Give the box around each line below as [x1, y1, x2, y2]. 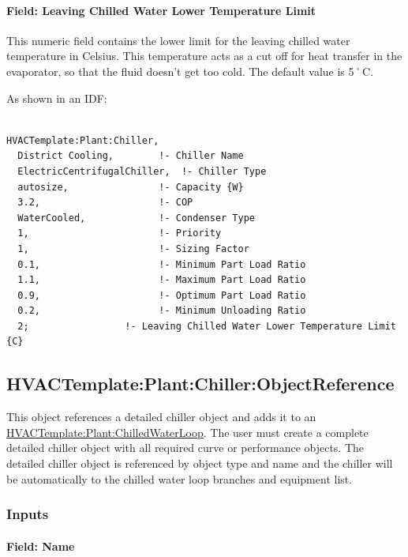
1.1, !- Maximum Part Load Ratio [17, 274, 306, 286]
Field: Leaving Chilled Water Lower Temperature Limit [6, 2, 316, 18]
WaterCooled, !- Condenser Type [17, 212, 255, 224]
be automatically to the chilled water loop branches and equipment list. [6, 470, 353, 487]
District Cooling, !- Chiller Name [17, 150, 244, 162]
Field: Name [6, 537, 75, 554]
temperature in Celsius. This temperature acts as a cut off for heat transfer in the [6, 47, 402, 64]
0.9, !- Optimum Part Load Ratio [17, 289, 306, 301]
